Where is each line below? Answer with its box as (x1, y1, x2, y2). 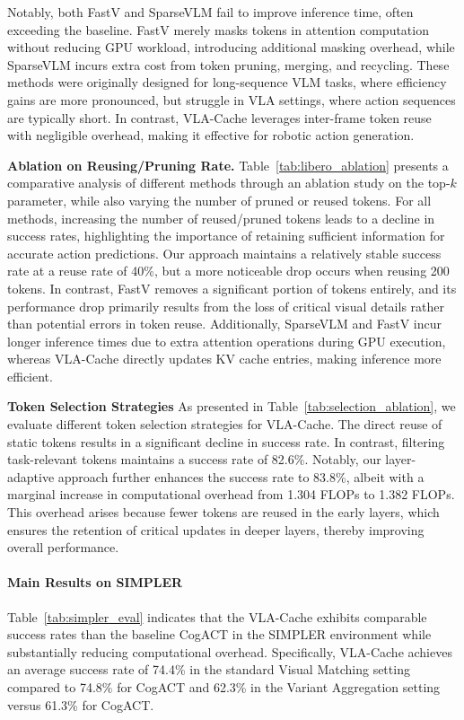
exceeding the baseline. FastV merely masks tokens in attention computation (7, 20, 429, 39)
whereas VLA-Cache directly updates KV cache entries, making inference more (7, 349, 442, 368)
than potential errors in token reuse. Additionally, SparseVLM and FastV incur (7, 314, 442, 333)
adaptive (7, 467, 55, 486)
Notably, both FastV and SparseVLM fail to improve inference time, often (7, 3, 414, 21)
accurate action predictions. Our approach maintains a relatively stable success (7, 243, 442, 262)
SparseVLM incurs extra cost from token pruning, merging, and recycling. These (7, 55, 450, 74)
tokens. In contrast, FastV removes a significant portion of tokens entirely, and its (7, 278, 457, 297)
